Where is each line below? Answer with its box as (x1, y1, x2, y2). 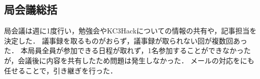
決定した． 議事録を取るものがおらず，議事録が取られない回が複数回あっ (4, 35, 247, 46)
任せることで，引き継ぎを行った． (4, 65, 118, 75)
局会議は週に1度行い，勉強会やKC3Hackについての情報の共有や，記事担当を (4, 25, 257, 36)
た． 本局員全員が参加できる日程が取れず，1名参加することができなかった (4, 45, 251, 56)
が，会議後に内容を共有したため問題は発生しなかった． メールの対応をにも (4, 55, 254, 65)
